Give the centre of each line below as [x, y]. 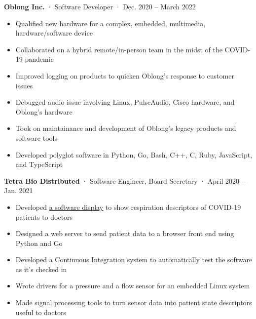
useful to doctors [41, 312]
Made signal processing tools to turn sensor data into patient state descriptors [134, 302]
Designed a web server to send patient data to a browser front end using [125, 233]
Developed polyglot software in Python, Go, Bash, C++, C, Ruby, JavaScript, [134, 154]
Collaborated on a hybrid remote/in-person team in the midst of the [119, 49]
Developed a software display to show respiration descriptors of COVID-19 [128, 207]
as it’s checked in [41, 269]
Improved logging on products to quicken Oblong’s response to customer [125, 75]
